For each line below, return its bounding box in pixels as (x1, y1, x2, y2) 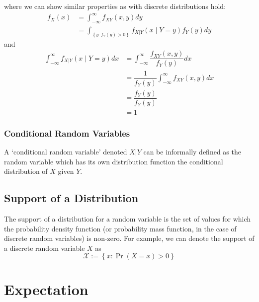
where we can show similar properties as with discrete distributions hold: (4, 1, 226, 11)
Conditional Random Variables (4, 127, 130, 139)
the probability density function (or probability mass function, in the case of (4, 223, 237, 233)
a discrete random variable (4, 242, 85, 253)
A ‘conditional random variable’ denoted (4, 146, 127, 156)
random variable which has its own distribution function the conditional (4, 156, 223, 166)
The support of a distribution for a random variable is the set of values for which (4, 213, 251, 224)
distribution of (4, 166, 48, 176)
